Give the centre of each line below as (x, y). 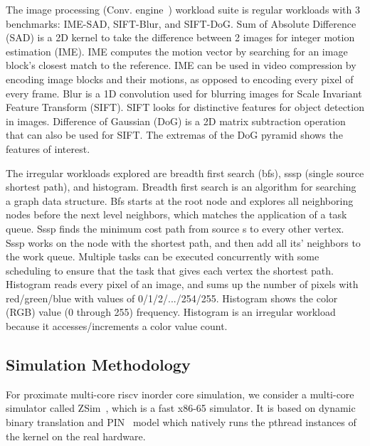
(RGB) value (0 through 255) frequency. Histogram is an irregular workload (171, 312)
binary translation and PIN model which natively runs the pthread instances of (181, 422)
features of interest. (48, 148)
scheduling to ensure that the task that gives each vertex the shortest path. (170, 270)
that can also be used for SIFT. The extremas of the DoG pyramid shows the (174, 135)
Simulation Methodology (98, 365)
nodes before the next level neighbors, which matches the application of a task (176, 214)
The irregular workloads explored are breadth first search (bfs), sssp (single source (185, 172)
